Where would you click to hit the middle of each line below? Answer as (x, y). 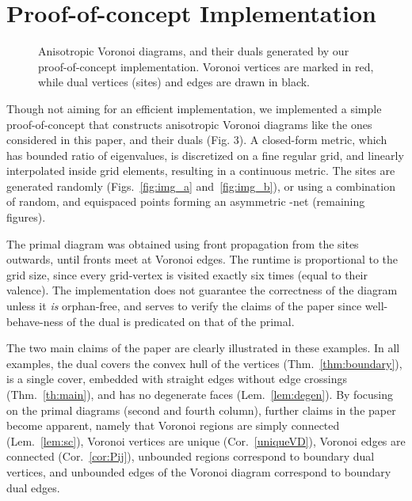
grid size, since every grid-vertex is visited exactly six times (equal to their (187, 274)
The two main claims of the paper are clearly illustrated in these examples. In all (203, 348)
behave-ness (35, 321)
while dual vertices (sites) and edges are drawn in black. (174, 82)
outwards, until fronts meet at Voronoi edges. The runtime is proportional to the (202, 259)
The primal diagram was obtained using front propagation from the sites (183, 243)
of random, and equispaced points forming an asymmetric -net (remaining (186, 201)
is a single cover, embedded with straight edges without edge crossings (177, 379)
